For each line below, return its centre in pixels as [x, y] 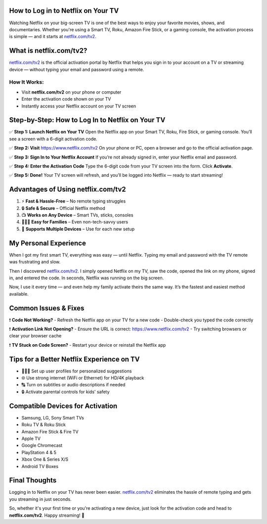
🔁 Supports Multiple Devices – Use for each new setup [78, 229]
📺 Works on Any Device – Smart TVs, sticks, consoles [77, 215]
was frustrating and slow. [35, 262]
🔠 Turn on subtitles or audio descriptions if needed [73, 385]
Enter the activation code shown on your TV [66, 99]
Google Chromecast [42, 445]
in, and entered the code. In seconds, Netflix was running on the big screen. [87, 278]
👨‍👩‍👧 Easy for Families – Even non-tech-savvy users [75, 222]
